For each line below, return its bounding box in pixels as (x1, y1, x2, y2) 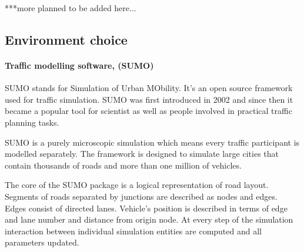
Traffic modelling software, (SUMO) (5, 59, 154, 71)
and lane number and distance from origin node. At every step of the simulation (5, 213, 293, 226)
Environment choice (5, 30, 128, 48)
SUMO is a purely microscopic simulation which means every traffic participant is (5, 136, 300, 148)
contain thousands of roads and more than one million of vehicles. (5, 159, 242, 171)
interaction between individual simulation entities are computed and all (5, 224, 262, 237)
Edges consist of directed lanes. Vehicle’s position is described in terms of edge (5, 201, 288, 214)
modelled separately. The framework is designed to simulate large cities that (5, 147, 279, 160)
